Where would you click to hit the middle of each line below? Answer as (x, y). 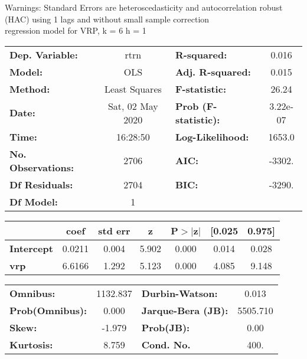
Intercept (31, 248)
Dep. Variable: (44, 54)
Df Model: (34, 201)
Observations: (42, 167)
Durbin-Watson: (179, 293)
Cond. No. (166, 344)
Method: (30, 89)
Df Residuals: (41, 184)
